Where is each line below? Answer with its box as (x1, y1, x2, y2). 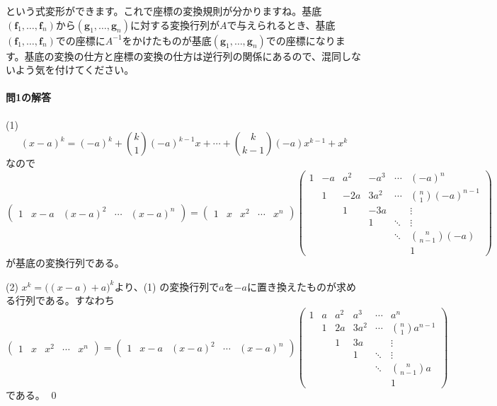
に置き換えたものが (246, 279, 336, 294)
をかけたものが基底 (122, 33, 212, 47)
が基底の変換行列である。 (6, 255, 125, 270)
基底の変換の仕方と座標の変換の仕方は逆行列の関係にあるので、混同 (24, 48, 342, 63)
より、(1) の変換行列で (114, 279, 219, 294)
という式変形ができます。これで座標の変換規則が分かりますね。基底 (6, 4, 322, 18)
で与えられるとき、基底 (227, 17, 336, 32)
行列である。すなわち (15, 293, 115, 308)
